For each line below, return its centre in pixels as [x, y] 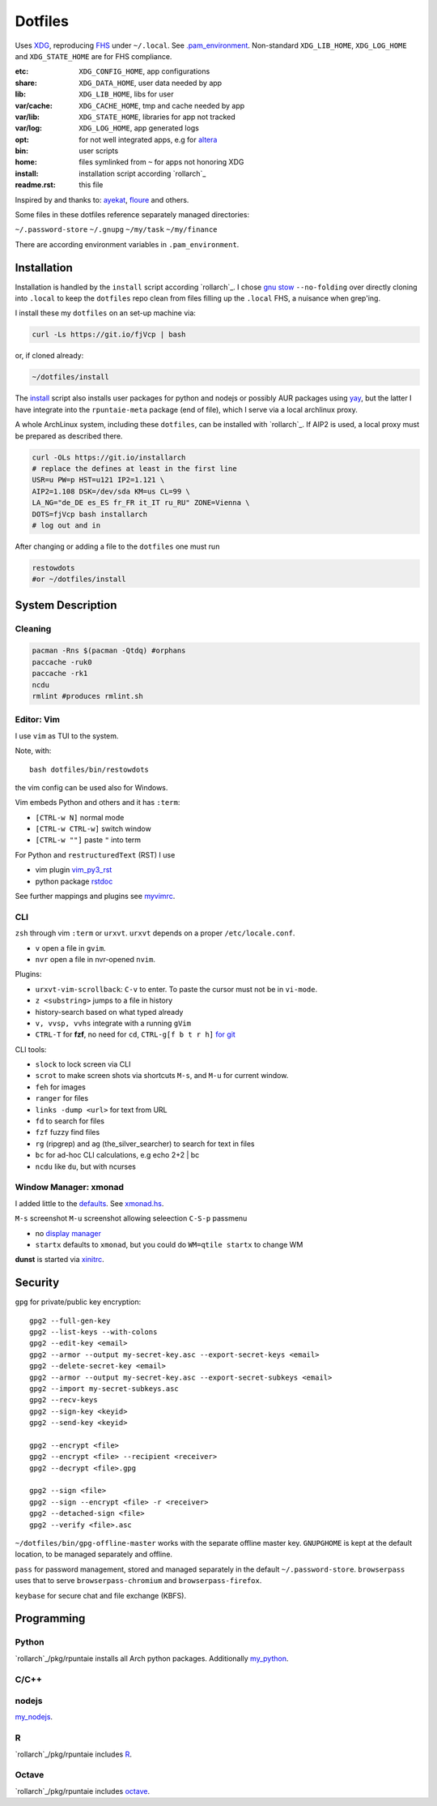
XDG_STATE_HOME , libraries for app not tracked [157, 117]
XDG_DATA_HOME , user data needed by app [151, 83]
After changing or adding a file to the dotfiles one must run [117, 546]
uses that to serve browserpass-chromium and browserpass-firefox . [138, 1581]
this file [91, 185]
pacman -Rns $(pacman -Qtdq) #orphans [109, 651]
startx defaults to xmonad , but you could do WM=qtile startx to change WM [169, 1244]
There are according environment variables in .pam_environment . [127, 244]
